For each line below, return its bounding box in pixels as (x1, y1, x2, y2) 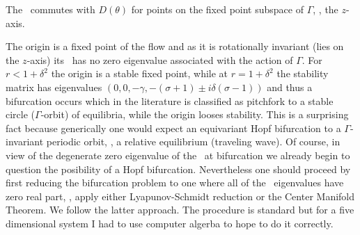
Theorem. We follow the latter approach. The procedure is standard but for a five (6, 202, 354, 217)
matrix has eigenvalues (6, 79, 102, 94)
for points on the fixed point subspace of (131, 2, 304, 16)
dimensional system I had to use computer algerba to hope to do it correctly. (6, 216, 334, 230)
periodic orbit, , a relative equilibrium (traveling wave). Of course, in (46, 134, 341, 149)
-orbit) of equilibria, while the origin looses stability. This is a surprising (40, 107, 349, 122)
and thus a (267, 79, 313, 94)
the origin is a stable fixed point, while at (51, 66, 228, 81)
